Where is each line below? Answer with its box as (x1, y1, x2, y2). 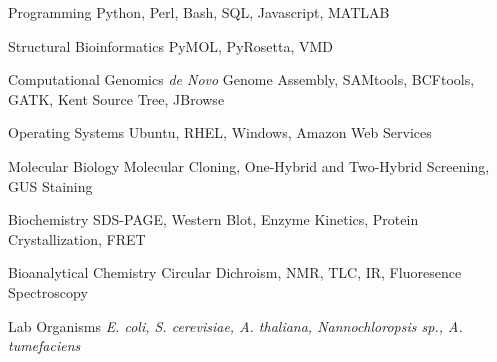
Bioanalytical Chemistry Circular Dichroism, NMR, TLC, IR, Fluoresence (8, 262, 462, 283)
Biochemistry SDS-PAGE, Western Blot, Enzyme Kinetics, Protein (8, 209, 419, 230)
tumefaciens (8, 335, 81, 356)
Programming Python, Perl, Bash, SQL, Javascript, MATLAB (8, 2, 390, 22)
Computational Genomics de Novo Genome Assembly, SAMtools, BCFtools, (8, 69, 475, 90)
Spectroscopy (8, 281, 88, 302)
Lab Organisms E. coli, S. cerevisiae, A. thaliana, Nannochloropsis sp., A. (8, 315, 463, 336)
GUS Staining (8, 175, 93, 196)
